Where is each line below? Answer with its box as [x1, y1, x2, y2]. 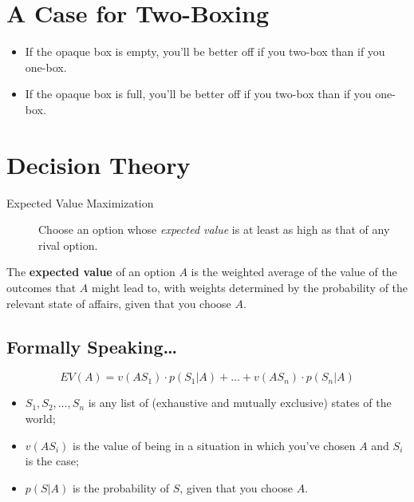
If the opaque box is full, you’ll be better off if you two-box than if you [25, 85, 372, 102]
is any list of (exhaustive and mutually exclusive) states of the [88, 394, 392, 411]
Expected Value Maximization [6, 194, 154, 211]
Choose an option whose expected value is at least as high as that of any [38, 221, 390, 238]
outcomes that [6, 279, 77, 295]
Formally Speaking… [6, 334, 178, 358]
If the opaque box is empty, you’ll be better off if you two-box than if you [25, 43, 385, 60]
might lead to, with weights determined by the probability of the [92, 279, 408, 295]
